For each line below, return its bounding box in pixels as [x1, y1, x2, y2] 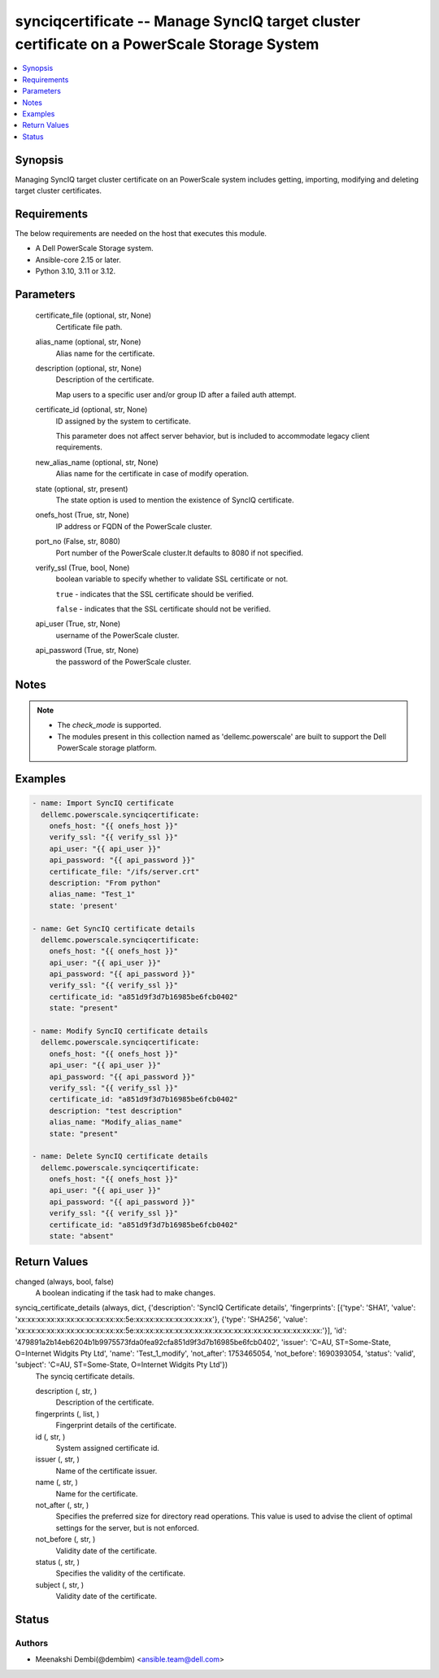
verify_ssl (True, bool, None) [35, 563, 130, 572]
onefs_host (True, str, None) [35, 510, 130, 520]
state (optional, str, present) [35, 484, 128, 493]
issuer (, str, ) [35, 1454, 80, 1465]
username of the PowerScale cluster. [55, 630, 180, 640]
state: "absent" [49, 1232, 114, 1241]
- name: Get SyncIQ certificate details [32, 924, 195, 933]
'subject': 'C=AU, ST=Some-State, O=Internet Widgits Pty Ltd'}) [15, 1360, 228, 1369]
